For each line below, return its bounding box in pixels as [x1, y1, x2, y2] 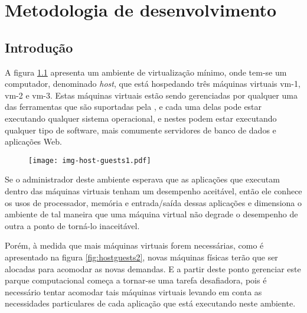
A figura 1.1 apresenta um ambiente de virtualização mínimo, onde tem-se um [5, 66, 287, 78]
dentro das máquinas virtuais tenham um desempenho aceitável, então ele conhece [5, 184, 302, 197]
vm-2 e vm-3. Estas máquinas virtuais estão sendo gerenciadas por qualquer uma [5, 89, 298, 101]
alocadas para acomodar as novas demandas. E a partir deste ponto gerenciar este [5, 262, 301, 275]
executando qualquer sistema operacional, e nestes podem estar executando [5, 112, 277, 124]
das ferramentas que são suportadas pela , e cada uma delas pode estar [5, 100, 262, 113]
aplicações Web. [5, 135, 62, 148]
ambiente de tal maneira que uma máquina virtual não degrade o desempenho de [5, 208, 298, 220]
